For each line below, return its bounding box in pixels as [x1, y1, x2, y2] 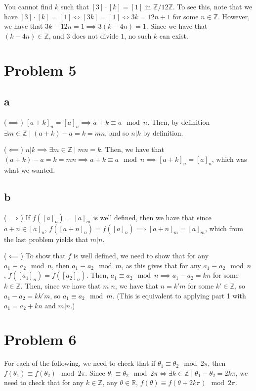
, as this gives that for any [121, 260, 201, 270]
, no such [124, 30, 152, 41]
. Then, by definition [147, 116, 210, 127]
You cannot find [4, 1, 53, 11]
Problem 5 [4, 59, 77, 80]
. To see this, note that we [172, 1, 253, 11]
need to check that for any [4, 377, 84, 388]
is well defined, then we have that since [93, 212, 212, 222]
